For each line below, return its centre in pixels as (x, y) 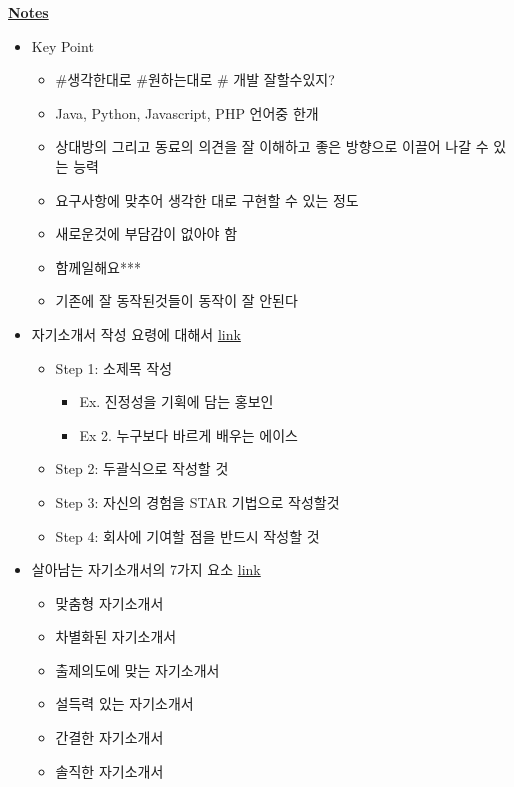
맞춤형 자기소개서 (109, 602)
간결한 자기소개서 (109, 737)
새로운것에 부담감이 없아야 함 (146, 233)
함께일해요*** (98, 266)
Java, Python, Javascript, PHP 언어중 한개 (187, 112)
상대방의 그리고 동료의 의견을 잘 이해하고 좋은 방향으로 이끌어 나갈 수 (272, 146)
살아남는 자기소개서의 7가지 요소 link (146, 569)
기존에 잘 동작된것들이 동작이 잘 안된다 (176, 300)
